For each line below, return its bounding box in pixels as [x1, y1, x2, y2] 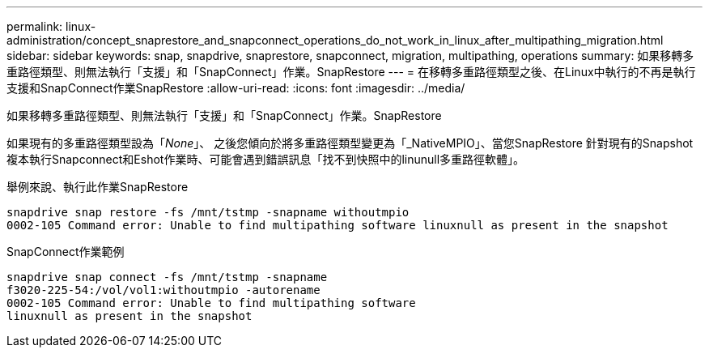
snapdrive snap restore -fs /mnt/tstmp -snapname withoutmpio [6, 206, 410, 219]
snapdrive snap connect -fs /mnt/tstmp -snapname [6, 271, 328, 284]
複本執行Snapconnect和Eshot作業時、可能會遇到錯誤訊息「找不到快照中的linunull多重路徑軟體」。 [6, 152, 525, 166]
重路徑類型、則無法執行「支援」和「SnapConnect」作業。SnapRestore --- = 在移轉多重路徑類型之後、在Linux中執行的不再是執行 [6, 65, 696, 79]
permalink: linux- [6, 19, 96, 33]
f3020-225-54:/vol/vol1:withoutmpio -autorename [6, 284, 321, 296]
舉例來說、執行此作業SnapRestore [6, 180, 189, 194]
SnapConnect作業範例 [6, 245, 125, 258]
